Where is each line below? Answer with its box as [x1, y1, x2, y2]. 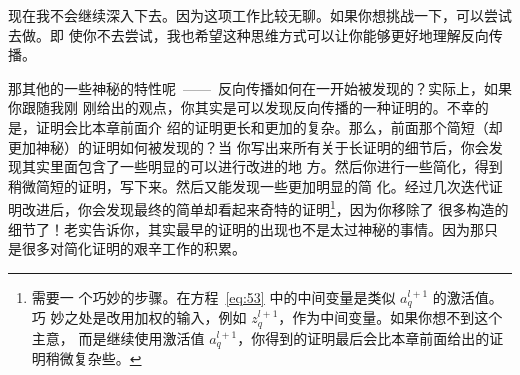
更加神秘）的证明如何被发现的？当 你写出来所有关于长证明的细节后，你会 [8, 136, 489, 157]
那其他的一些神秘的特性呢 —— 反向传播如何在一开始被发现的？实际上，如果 [8, 77, 512, 98]
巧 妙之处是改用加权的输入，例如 [31, 307, 247, 328]
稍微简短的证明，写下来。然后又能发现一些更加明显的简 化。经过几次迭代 [8, 175, 489, 196]
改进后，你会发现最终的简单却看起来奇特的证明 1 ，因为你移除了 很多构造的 [21, 196, 509, 219]
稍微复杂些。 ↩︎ [45, 348, 142, 369]
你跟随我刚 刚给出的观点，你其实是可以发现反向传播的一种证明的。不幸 [8, 97, 475, 118]
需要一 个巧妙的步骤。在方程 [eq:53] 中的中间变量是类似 [31, 286, 396, 307]
